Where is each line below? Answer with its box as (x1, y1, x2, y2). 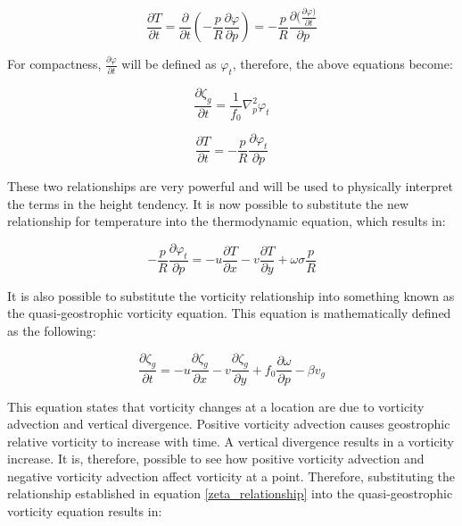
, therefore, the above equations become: (232, 54, 453, 73)
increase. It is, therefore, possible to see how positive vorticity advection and (7, 449, 425, 468)
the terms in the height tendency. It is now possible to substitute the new (7, 194, 409, 213)
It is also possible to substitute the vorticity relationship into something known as (7, 286, 455, 305)
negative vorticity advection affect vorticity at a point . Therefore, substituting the (7, 466, 455, 485)
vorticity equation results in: (7, 502, 162, 521)
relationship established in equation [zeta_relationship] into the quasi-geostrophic (7, 484, 453, 503)
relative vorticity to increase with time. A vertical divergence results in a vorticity (7, 431, 454, 450)
